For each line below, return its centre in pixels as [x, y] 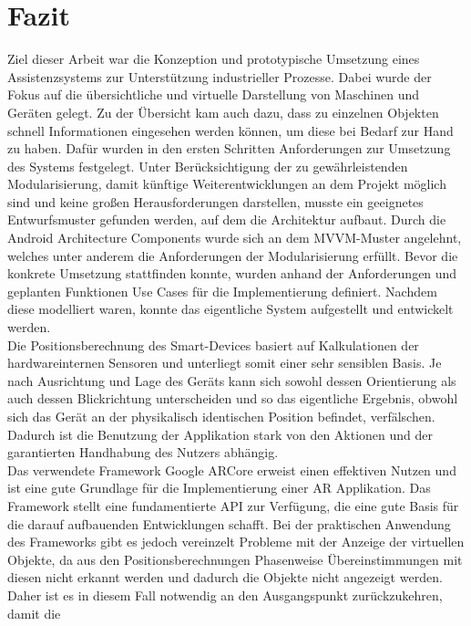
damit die [34, 613]
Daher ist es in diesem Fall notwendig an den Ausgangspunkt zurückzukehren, [225, 595]
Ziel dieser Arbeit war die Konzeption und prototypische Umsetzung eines [214, 59]
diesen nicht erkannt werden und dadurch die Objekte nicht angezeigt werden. [225, 577]
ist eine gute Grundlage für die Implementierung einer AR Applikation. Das [219, 488]
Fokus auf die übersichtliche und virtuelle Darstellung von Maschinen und [213, 94]
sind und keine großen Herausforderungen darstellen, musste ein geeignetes [215, 201]
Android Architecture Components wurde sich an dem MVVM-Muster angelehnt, [235, 238]
